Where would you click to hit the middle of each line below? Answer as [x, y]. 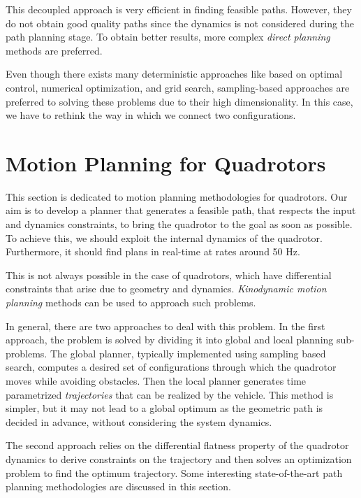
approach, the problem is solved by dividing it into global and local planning [170, 340]
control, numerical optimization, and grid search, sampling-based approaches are [178, 87]
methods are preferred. [54, 50]
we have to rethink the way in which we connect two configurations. [151, 115]
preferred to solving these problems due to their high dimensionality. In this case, [179, 101]
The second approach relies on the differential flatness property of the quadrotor [177, 445]
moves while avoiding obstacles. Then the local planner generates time [156, 380]
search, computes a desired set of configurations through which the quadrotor [171, 367]
